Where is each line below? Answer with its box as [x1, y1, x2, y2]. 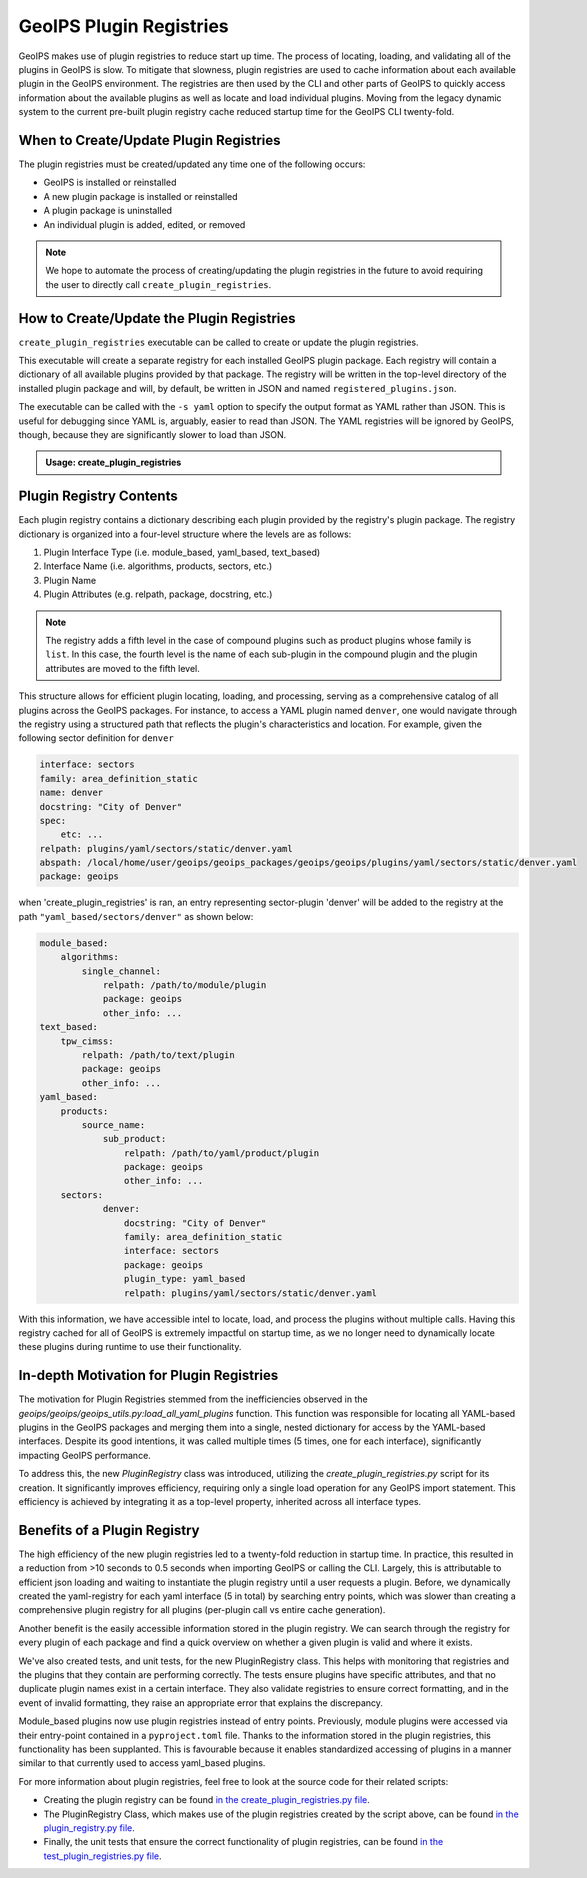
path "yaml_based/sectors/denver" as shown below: [18, 910, 254, 922]
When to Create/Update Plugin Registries [18, 131, 281, 149]
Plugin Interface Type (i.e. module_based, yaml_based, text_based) [43, 546, 321, 559]
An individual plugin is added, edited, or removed [43, 218, 246, 230]
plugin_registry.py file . [43, 1821, 135, 1834]
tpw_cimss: [60, 1035, 114, 1047]
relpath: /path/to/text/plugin [81, 1049, 235, 1060]
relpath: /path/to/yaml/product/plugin [123, 1147, 320, 1159]
